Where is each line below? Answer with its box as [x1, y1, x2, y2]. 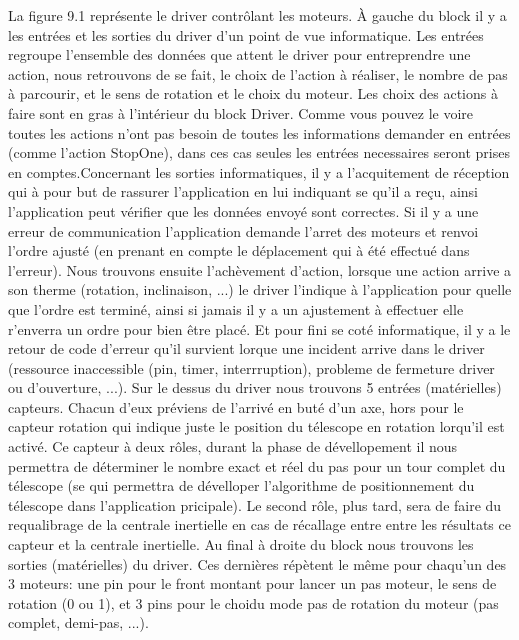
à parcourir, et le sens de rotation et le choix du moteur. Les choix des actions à [8, 83, 498, 104]
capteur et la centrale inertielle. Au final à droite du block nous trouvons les [8, 534, 474, 555]
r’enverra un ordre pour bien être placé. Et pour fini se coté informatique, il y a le [8, 318, 511, 339]
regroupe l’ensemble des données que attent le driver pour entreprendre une [8, 44, 471, 65]
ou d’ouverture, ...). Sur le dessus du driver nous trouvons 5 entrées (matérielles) [8, 377, 502, 398]
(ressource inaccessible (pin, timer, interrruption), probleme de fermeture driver [8, 357, 495, 378]
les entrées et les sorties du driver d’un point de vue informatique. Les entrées [8, 24, 484, 45]
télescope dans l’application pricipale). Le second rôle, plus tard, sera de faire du [8, 494, 502, 515]
